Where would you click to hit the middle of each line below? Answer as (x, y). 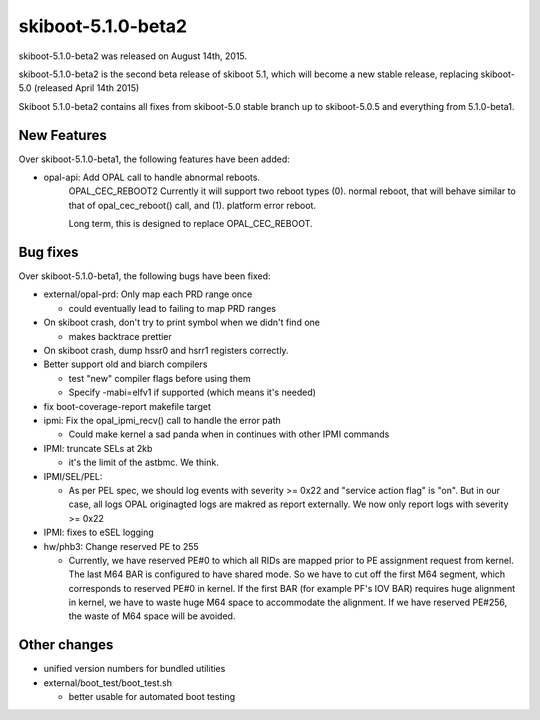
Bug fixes (48, 252)
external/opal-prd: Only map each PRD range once (148, 294)
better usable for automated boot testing (152, 697)
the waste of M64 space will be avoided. (152, 616)
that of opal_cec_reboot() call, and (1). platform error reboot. (192, 205)
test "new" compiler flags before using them (160, 378)
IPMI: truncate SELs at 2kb (98, 448)
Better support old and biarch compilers (125, 364)
